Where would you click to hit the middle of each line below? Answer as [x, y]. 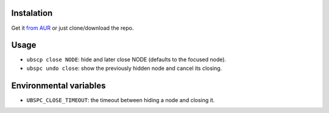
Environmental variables [58, 85]
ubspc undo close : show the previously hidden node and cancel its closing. [124, 68]
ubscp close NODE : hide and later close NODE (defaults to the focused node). [126, 60]
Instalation [32, 13]
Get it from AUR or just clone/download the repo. [73, 28]
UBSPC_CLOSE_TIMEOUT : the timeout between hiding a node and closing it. [121, 100]
